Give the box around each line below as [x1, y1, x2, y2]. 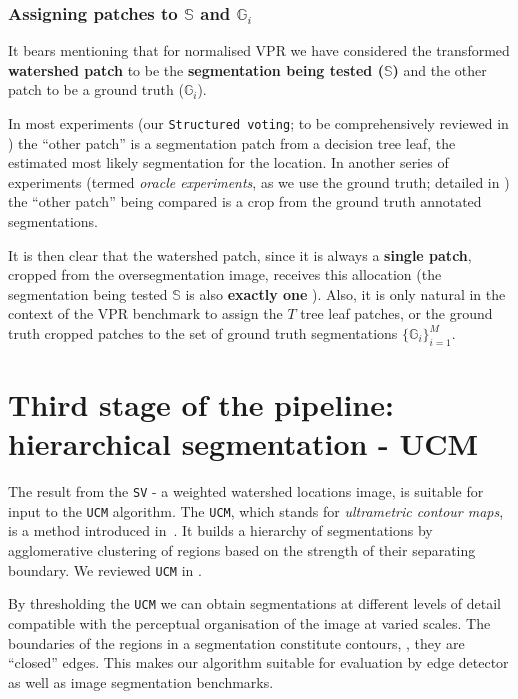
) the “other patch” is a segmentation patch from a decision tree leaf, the [8, 132, 456, 153]
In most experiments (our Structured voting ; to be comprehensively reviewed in [8, 113, 509, 133]
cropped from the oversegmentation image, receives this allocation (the [8, 264, 442, 285]
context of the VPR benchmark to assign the [8, 303, 283, 324]
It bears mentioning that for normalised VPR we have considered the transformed [8, 40, 510, 61]
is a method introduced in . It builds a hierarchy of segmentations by [8, 520, 433, 541]
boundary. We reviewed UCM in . [8, 559, 202, 580]
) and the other [392, 59, 487, 80]
